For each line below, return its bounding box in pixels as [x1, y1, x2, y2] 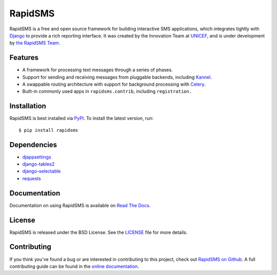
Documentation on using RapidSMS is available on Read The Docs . [9, 202, 151, 208]
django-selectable [22, 168, 61, 174]
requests [22, 175, 41, 182]
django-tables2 [22, 161, 55, 167]
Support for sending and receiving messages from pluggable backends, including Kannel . [22, 74, 212, 80]
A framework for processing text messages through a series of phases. [22, 67, 173, 73]
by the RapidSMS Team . [9, 40, 61, 46]
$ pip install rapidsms [18, 127, 78, 133]
